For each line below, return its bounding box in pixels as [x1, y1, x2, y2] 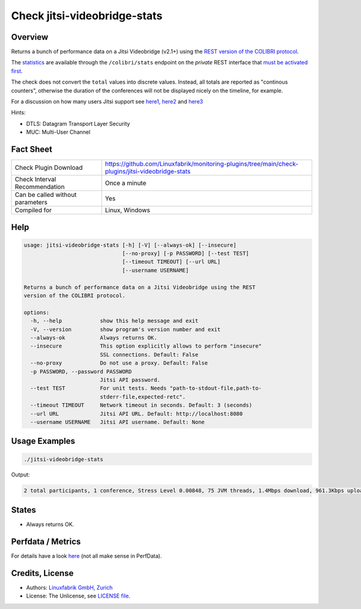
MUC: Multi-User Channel [26, 128, 90, 136]
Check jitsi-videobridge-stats [11, 9, 162, 22]
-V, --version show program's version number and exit [30, 326, 221, 333]
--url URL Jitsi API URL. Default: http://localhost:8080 [30, 410, 243, 417]
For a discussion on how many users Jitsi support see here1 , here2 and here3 [11, 98, 203, 105]
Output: [11, 471, 30, 478]
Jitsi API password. [99, 376, 161, 383]
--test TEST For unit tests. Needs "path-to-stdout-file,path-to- [30, 385, 262, 392]
